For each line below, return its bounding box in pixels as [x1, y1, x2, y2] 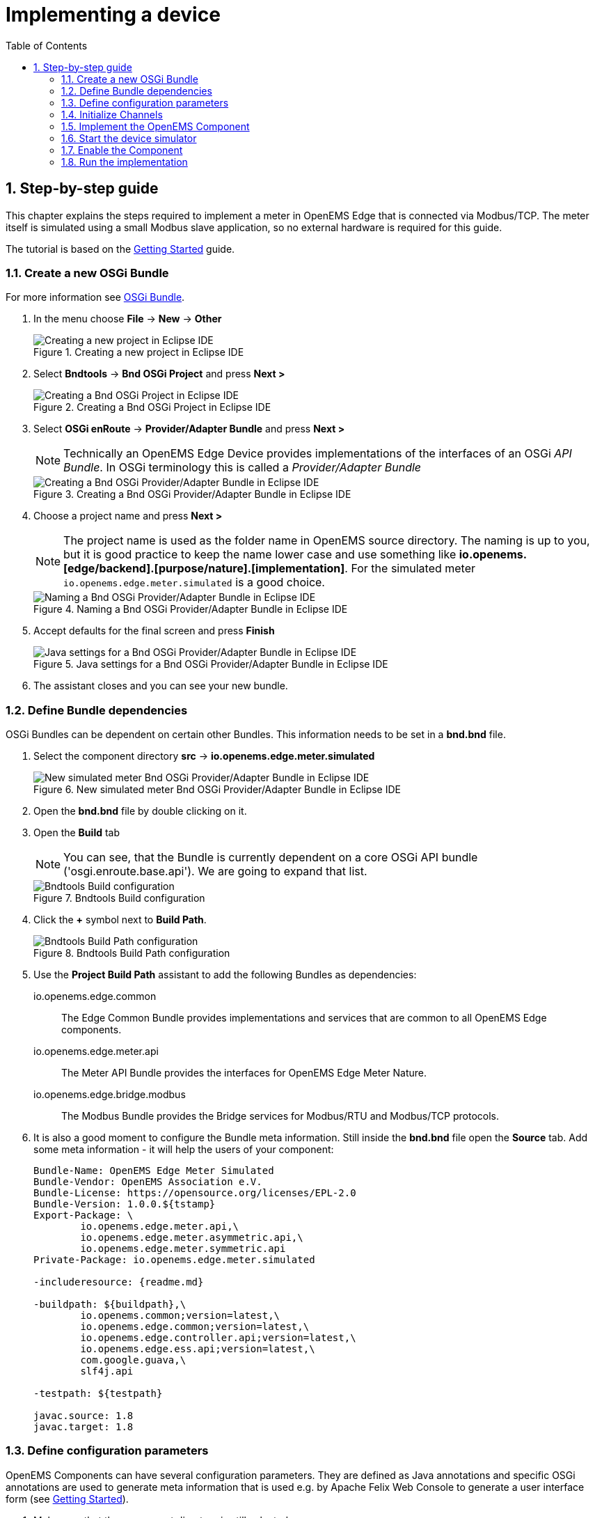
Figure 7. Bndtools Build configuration [33, 892, 205, 905]
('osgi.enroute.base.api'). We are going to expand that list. [63, 864, 367, 879]
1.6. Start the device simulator [61, 132, 197, 144]
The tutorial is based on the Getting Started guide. [6, 242, 235, 255]
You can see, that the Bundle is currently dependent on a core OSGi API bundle [63, 850, 478, 865]
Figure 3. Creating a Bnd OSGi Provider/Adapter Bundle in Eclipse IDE [33, 488, 351, 501]
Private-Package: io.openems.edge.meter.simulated [33, 1254, 315, 1266]
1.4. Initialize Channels [61, 108, 163, 120]
